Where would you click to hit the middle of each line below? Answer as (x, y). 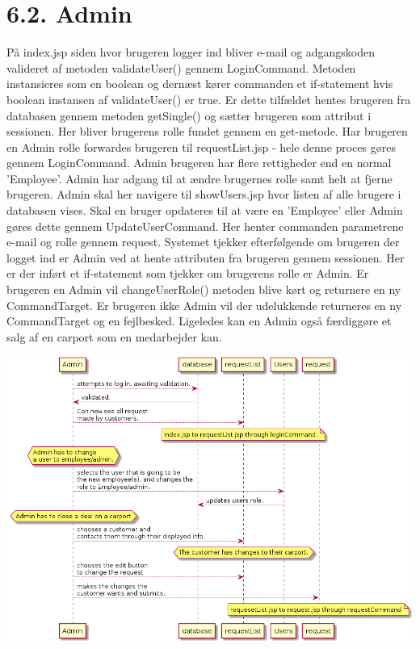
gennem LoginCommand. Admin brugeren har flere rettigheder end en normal (199, 163)
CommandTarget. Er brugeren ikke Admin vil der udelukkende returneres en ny (204, 305)
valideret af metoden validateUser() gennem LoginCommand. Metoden (181, 67)
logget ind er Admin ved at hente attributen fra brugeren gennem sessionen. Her (206, 257)
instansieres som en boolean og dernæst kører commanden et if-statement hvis (200, 84)
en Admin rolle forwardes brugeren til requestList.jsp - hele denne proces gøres (202, 147)
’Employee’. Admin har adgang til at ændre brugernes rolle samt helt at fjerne (199, 178)
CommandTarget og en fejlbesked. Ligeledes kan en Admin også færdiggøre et (199, 321)
